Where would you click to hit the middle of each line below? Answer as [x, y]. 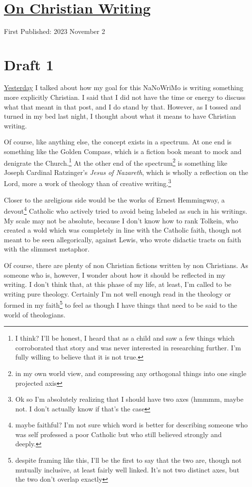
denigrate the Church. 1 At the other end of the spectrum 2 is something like [116, 162]
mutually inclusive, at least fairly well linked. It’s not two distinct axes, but [127, 469]
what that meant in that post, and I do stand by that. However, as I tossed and [123, 106]
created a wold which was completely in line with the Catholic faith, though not [123, 230]
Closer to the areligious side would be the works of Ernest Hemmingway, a [114, 199]
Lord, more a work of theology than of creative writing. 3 [87, 183]
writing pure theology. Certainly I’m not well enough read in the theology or [118, 293]
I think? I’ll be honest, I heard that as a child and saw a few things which [125, 338]
